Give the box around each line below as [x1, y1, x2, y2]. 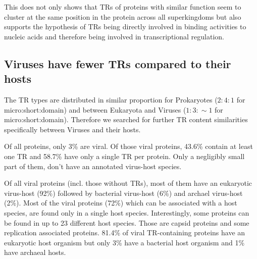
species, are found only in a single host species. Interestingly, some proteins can [4, 207, 249, 218]
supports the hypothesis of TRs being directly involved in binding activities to [4, 21, 246, 32]
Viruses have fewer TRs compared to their [4, 56, 231, 71]
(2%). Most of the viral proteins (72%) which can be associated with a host [4, 197, 237, 208]
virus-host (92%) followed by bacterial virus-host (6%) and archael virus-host [4, 187, 243, 198]
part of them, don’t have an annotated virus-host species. [4, 161, 182, 171]
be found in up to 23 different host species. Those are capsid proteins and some [4, 217, 249, 228]
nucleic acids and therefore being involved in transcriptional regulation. [4, 31, 224, 41]
